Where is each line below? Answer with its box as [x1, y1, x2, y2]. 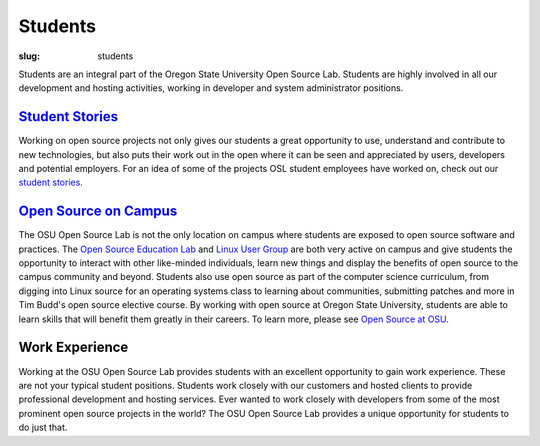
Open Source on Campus [18, 203, 178, 220]
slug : [18, 50, 40, 62]
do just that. [18, 421, 68, 434]
